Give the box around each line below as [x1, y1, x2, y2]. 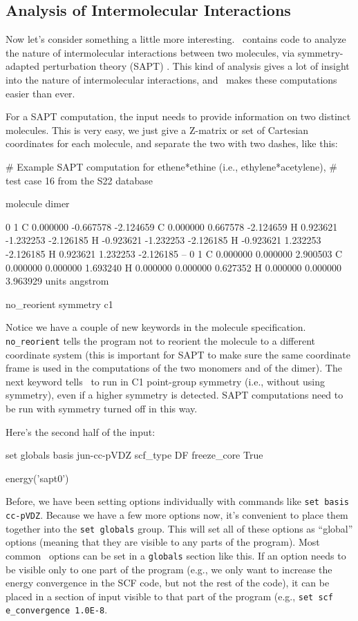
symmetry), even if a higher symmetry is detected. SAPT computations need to [6, 388, 343, 402]
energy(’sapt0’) [6, 470, 69, 485]
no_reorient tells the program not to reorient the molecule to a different [6, 333, 316, 347]
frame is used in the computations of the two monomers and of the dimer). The [6, 361, 342, 375]
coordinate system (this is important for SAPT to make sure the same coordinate [6, 347, 350, 361]
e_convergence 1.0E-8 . [6, 602, 108, 617]
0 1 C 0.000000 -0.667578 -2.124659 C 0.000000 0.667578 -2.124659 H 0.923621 [6, 219, 338, 233]
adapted [6, 59, 40, 73]
